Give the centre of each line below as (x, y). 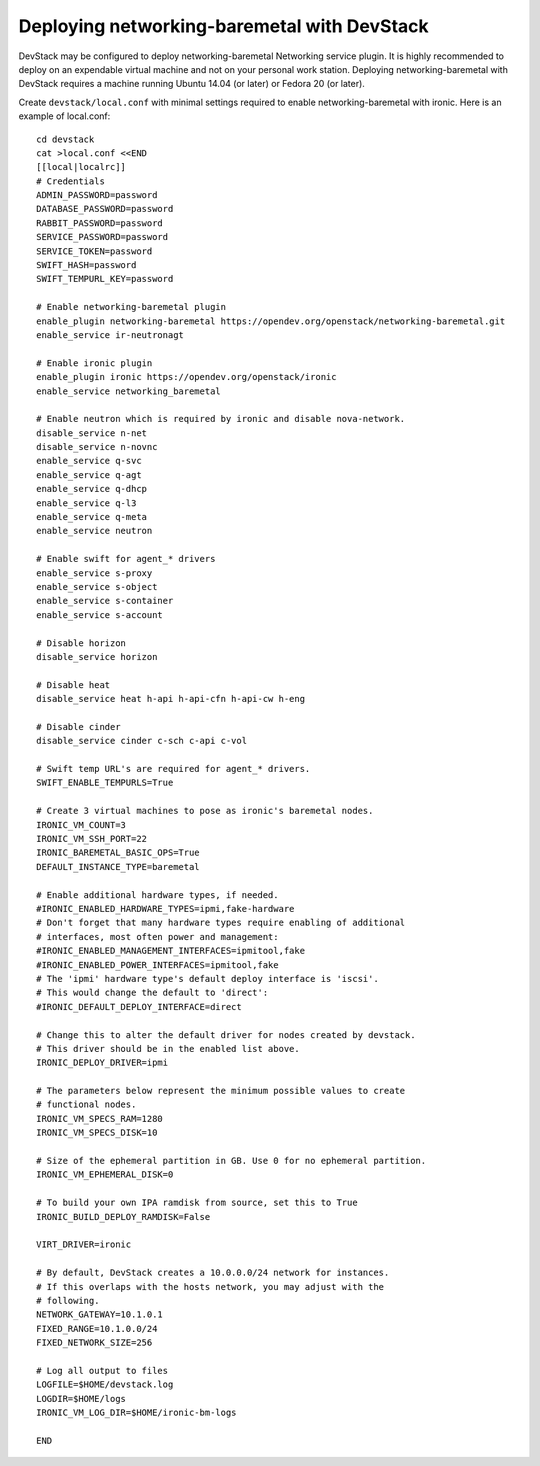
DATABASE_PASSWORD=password (105, 209)
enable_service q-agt (89, 474)
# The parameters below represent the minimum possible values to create (221, 1091)
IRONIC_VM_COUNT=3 (81, 824)
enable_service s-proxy (94, 573)
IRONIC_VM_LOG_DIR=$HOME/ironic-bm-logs (136, 1413)
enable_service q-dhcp (92, 489)
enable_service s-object (97, 586)
